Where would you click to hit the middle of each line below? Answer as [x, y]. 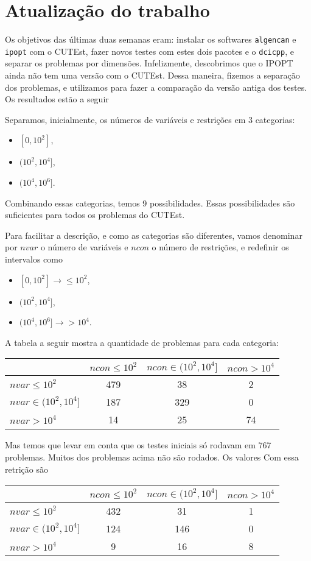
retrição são [26, 469]
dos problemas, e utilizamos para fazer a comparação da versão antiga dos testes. [156, 87]
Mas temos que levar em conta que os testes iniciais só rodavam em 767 [138, 445]
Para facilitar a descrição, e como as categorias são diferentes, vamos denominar [154, 235]
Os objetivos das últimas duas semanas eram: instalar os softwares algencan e [151, 39]
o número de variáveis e [84, 247]
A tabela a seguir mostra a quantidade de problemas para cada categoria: [142, 342]
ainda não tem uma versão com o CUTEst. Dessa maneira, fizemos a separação [152, 75]
